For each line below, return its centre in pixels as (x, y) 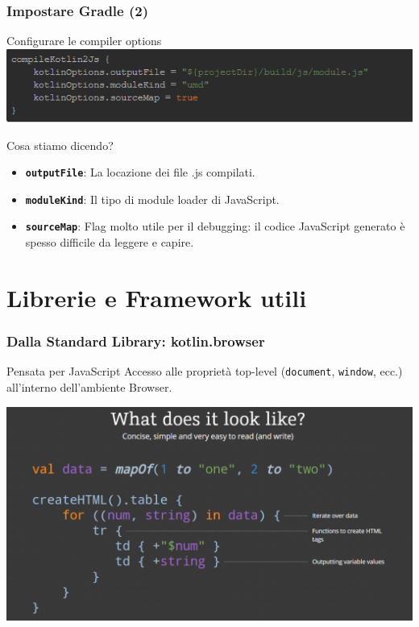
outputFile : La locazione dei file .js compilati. (140, 172)
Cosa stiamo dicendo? (60, 145)
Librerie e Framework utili (157, 297)
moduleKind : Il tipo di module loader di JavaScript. (152, 199)
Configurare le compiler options (84, 41)
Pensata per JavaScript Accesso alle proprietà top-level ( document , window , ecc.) (205, 371)
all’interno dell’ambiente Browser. (89, 386)
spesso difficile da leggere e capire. (110, 242)
